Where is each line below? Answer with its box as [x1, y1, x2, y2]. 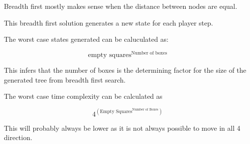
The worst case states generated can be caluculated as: [4, 34, 168, 44]
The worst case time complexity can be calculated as [4, 91, 163, 101]
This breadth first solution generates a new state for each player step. [4, 17, 213, 28]
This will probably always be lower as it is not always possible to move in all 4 [4, 122, 241, 133]
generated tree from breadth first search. [4, 74, 126, 85]
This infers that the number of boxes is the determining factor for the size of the [4, 65, 247, 75]
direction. [4, 132, 32, 143]
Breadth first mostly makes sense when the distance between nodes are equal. [4, 1, 237, 11]
